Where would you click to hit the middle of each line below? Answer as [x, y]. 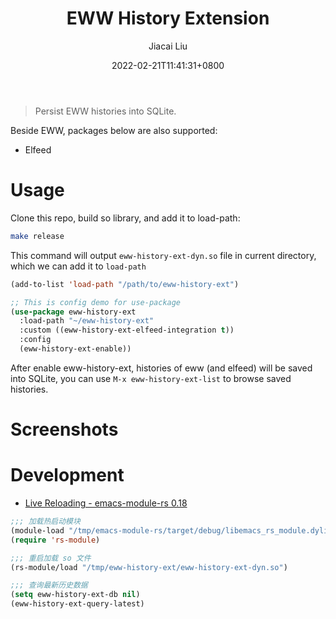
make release [37, 236]
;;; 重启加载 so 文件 [51, 558]
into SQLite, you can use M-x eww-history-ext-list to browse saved [151, 378]
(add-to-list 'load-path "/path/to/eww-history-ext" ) [125, 284]
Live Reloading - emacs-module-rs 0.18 [106, 503]
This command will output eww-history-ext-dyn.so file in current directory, [163, 255]
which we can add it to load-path [78, 266]
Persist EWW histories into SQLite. [105, 111]
